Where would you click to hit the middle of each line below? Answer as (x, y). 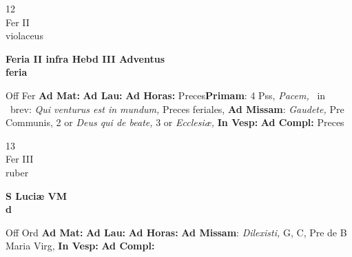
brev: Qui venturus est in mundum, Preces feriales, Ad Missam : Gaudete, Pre (177, 109)
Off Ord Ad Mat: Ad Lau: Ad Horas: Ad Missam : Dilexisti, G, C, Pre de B (176, 232)
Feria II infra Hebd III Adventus (85, 58)
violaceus (24, 35)
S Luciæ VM (37, 195)
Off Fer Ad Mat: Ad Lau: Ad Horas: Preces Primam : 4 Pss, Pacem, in (166, 95)
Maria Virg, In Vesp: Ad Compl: (80, 246)
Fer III (20, 159)
